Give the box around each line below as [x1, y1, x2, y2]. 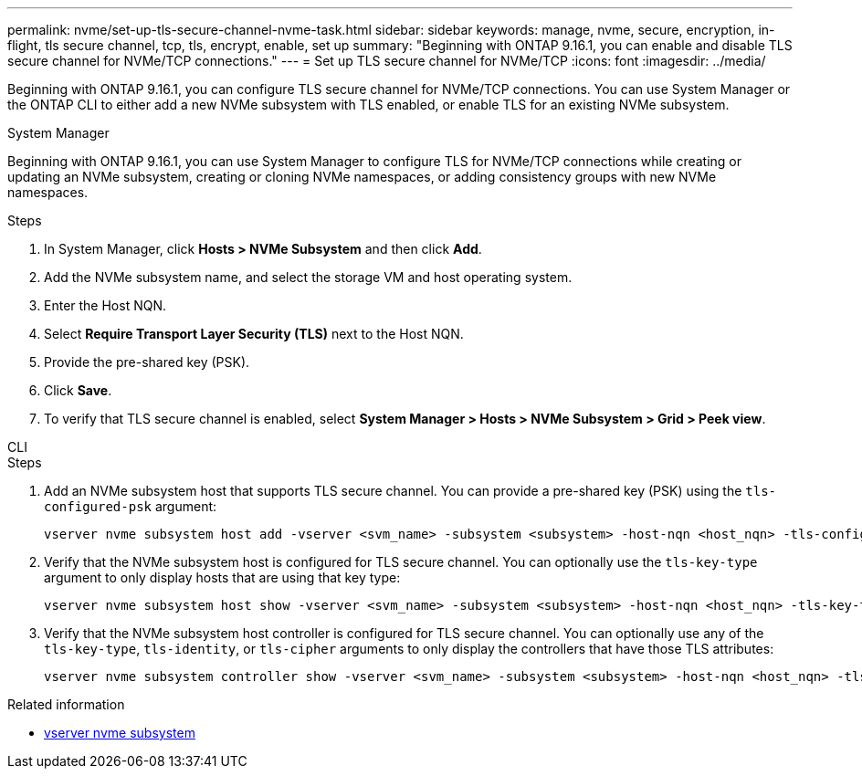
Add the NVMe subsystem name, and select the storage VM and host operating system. [44, 269, 573, 285]
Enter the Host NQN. [44, 298, 166, 313]
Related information [7, 697, 125, 712]
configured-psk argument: [44, 498, 217, 514]
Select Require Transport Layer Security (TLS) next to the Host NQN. [44, 326, 464, 341]
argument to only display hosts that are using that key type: [44, 570, 401, 585]
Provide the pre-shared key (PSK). [44, 354, 250, 370]
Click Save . [44, 383, 112, 398]
